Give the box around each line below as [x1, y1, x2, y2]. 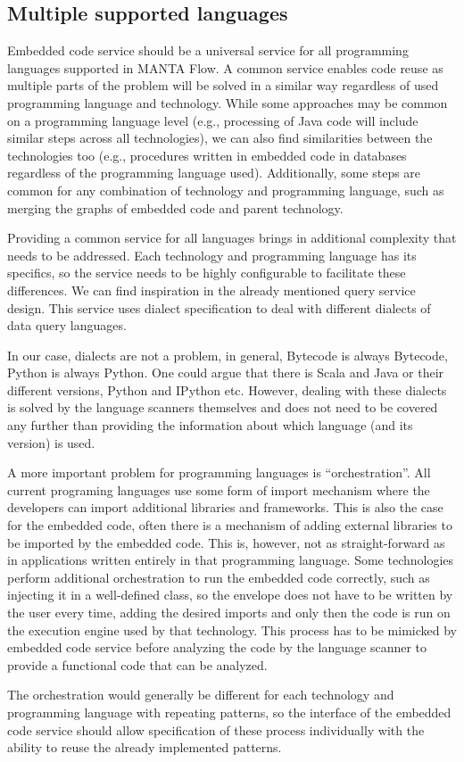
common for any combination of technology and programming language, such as [7, 180, 444, 199]
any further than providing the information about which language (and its [7, 416, 413, 435]
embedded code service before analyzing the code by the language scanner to [7, 638, 427, 657]
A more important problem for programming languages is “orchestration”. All [7, 463, 431, 482]
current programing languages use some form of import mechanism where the [7, 480, 430, 499]
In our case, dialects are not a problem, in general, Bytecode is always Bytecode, [7, 345, 448, 364]
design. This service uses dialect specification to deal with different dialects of [7, 298, 431, 317]
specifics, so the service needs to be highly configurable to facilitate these [7, 263, 406, 282]
